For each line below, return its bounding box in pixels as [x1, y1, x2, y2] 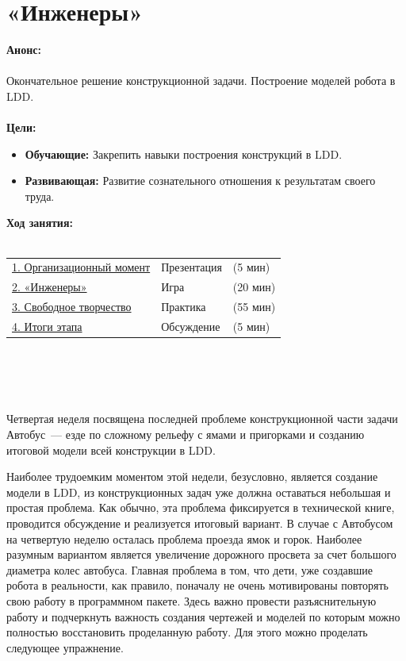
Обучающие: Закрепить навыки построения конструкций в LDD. [25, 145, 343, 162]
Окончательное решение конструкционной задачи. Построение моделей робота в [6, 72, 396, 89]
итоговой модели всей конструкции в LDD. [6, 441, 216, 458]
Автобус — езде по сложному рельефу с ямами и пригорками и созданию [6, 426, 365, 442]
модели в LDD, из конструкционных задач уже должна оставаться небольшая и [6, 483, 391, 500]
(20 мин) [232, 279, 276, 295]
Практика [161, 298, 206, 315]
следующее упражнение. [6, 639, 124, 655]
